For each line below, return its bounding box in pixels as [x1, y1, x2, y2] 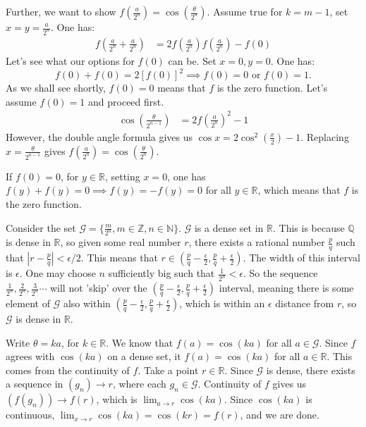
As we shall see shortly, [6, 80, 106, 94]
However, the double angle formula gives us [6, 129, 193, 144]
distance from [275, 296, 334, 311]
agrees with [6, 349, 55, 364]
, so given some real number [60, 235, 181, 249]
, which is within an [179, 296, 265, 311]
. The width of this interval [243, 250, 360, 265]
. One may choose [19, 266, 96, 280]
